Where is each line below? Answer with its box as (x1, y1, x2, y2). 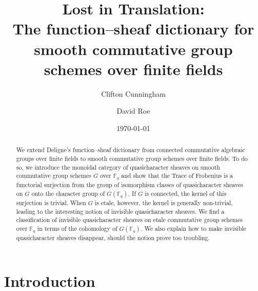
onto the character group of (31, 189, 105, 197)
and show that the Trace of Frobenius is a (121, 171, 233, 180)
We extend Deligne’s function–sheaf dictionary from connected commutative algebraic (16, 145, 245, 154)
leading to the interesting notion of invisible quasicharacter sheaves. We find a (16, 207, 225, 215)
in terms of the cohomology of (37, 224, 117, 232)
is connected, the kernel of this (145, 189, 227, 197)
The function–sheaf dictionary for (12, 18, 254, 39)
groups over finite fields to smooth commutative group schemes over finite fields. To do (16, 154, 248, 162)
